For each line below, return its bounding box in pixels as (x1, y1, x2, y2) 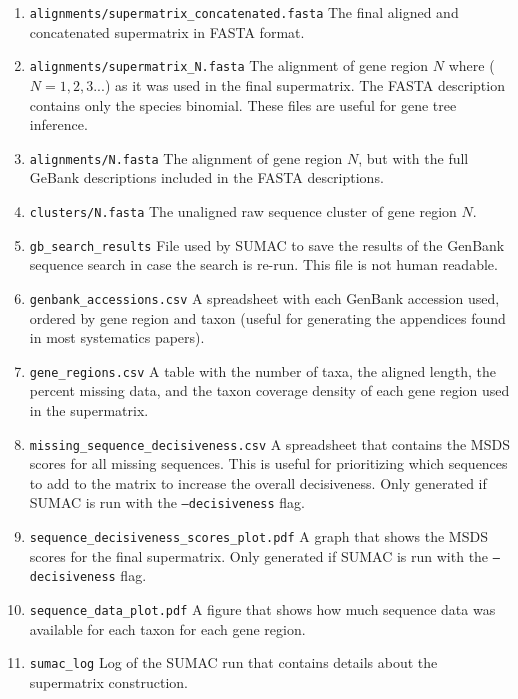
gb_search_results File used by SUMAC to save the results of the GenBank (29, 234, 505, 255)
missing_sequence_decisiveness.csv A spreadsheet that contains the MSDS (29, 433, 510, 454)
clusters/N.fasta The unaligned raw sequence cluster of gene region (29, 200, 457, 221)
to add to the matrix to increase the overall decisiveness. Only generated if (29, 472, 487, 493)
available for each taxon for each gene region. (29, 618, 306, 639)
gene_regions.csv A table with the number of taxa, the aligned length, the (29, 360, 496, 381)
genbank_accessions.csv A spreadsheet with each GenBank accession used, (29, 287, 500, 308)
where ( (448, 55, 495, 76)
